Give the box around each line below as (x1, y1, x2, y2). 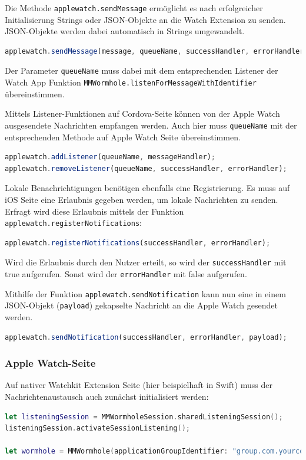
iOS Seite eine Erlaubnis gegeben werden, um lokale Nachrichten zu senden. (5, 193, 278, 205)
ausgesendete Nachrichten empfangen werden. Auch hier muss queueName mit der (5, 119, 297, 131)
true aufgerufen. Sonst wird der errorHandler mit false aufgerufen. (5, 268, 247, 280)
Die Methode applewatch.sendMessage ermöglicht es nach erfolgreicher (5, 2, 263, 14)
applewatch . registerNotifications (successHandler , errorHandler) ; (5, 238, 271, 247)
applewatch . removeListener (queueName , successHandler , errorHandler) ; (5, 164, 287, 173)
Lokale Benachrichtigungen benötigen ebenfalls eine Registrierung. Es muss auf (5, 182, 290, 194)
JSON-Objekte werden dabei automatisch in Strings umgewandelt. (5, 25, 245, 37)
